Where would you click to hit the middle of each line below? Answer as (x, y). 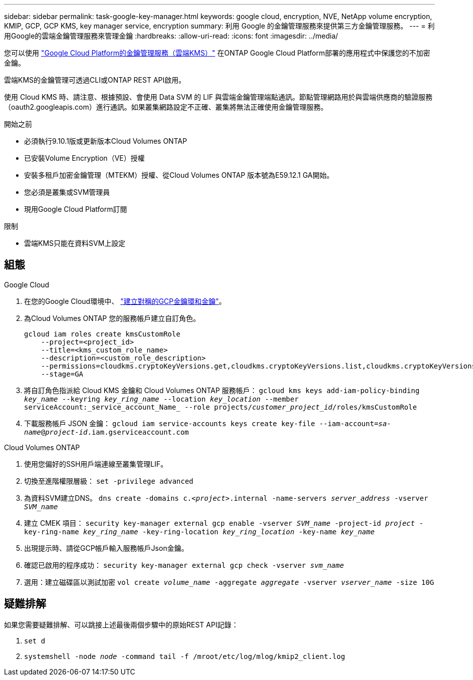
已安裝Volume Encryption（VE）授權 (84, 158)
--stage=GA (62, 374)
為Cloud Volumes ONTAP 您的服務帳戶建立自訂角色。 (112, 318)
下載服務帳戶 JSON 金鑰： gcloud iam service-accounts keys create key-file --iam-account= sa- (208, 423)
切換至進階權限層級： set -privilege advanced (109, 481)
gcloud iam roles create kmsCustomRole (102, 334)
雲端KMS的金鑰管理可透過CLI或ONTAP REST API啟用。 (95, 80)
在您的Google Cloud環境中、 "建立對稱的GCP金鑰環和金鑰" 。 (125, 301)
